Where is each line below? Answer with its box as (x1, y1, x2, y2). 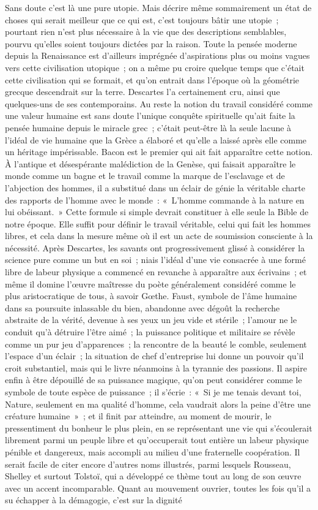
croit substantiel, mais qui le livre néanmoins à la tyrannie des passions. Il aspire (5, 361, 307, 374)
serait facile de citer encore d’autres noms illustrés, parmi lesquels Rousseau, (5, 457, 291, 470)
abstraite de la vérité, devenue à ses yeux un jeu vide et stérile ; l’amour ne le (5, 313, 297, 326)
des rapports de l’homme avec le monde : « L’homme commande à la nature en (5, 193, 305, 206)
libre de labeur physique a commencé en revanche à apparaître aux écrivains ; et (5, 265, 307, 278)
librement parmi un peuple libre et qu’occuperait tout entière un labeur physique (5, 433, 309, 446)
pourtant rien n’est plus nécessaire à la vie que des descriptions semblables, (5, 25, 287, 38)
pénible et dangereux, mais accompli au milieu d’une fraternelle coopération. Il (5, 445, 300, 458)
